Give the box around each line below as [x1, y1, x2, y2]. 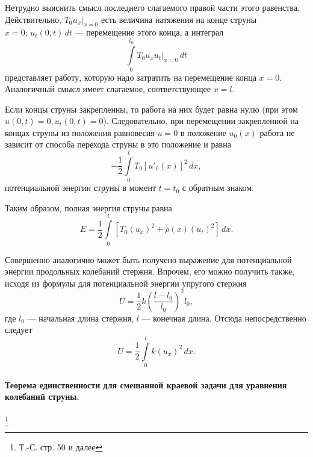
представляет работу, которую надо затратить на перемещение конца [5, 70, 256, 83]
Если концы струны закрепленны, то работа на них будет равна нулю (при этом [5, 102, 298, 115]
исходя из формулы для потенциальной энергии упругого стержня [5, 276, 247, 289]
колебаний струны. [5, 390, 79, 403]
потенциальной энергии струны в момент [5, 181, 156, 194]
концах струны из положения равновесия [5, 126, 155, 138]
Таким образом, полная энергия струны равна [5, 201, 172, 214]
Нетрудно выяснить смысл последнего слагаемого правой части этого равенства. [5, 1, 300, 13]
